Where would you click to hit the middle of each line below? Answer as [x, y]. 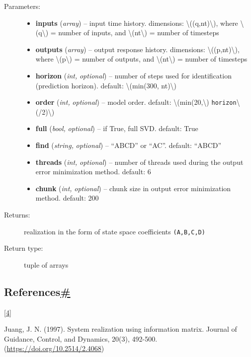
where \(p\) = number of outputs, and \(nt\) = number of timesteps [141, 59]
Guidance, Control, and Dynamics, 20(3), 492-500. [81, 338]
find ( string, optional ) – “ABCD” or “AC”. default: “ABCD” [128, 145]
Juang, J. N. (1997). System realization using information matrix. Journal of [121, 329]
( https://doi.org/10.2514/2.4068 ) [54, 348]
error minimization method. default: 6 [93, 172]
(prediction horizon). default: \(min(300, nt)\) [106, 85]
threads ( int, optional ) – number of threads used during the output [139, 162]
